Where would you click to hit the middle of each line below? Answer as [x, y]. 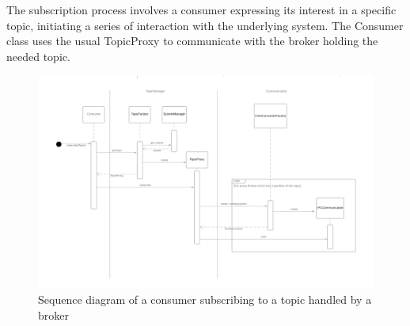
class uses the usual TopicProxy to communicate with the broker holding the [192, 41]
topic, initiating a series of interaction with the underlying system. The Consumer [205, 25]
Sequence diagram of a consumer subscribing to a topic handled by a [205, 299]
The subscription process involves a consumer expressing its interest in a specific [201, 9]
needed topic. [38, 56]
